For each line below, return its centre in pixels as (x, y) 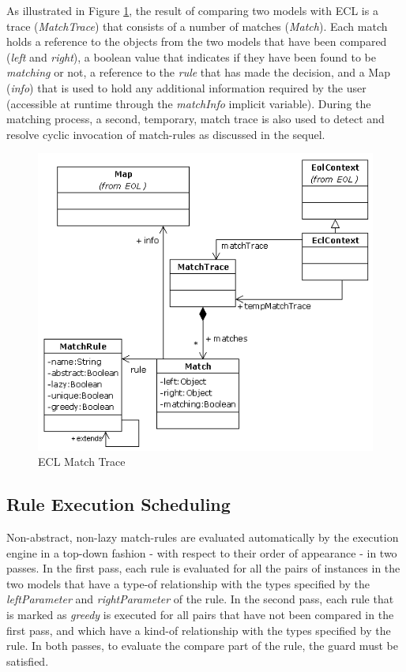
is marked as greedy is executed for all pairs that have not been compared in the (200, 614)
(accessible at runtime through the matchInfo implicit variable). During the (189, 103)
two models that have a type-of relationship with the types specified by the (188, 583)
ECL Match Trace (82, 462)
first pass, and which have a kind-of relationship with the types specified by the (199, 630)
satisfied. (28, 661)
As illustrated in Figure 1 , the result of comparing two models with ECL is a (192, 10)
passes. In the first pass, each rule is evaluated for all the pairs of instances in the (203, 568)
